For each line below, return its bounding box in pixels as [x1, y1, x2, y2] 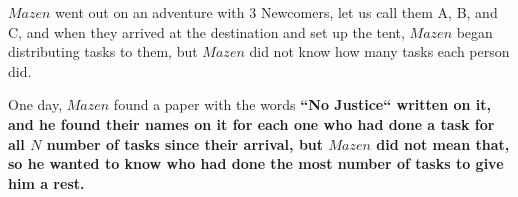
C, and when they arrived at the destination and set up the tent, [8, 21, 405, 42]
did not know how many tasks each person [249, 41, 510, 62]
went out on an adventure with [55, 2, 245, 22]
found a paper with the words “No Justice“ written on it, [113, 94, 492, 115]
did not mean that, [376, 133, 510, 154]
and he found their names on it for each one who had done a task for [8, 113, 495, 134]
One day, [8, 94, 63, 115]
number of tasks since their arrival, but [46, 133, 324, 154]
